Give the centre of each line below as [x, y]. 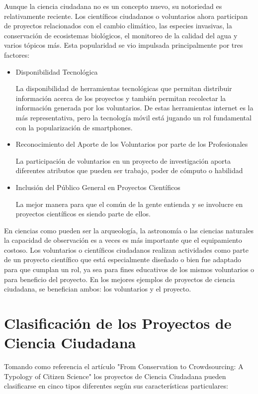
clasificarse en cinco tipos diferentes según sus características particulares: [116, 386]
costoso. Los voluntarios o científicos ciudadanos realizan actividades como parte [126, 249]
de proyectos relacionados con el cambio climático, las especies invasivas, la [118, 26]
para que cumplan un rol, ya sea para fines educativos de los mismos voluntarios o [129, 269]
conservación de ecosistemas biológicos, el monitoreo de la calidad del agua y [121, 35]
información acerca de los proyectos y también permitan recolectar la [121, 98]
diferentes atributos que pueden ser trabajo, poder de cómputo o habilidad [129, 170]
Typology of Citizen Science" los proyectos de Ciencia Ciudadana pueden [115, 376]
